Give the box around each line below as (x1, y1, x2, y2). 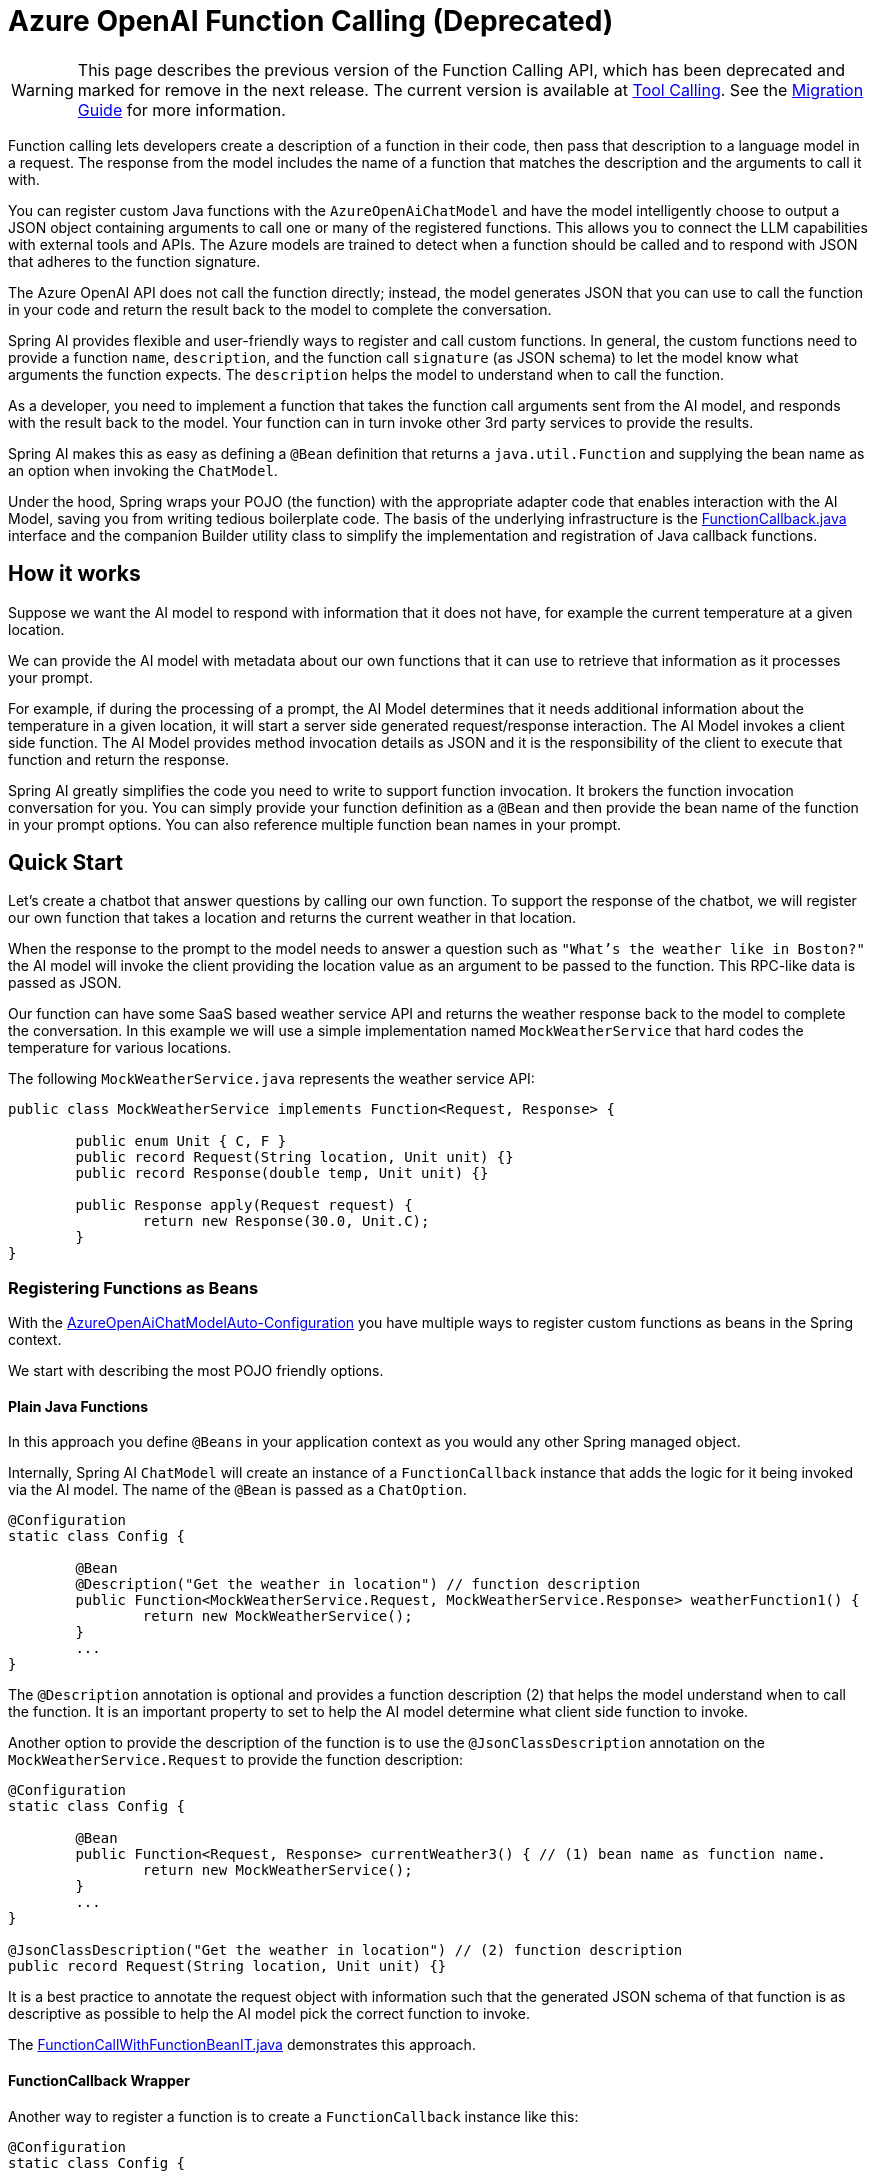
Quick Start (8, 850, 123, 876)
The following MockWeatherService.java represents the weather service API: (8, 1070, 535, 1088)
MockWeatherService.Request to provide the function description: (8, 1751, 463, 1769)
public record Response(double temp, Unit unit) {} (75, 1165, 489, 1182)
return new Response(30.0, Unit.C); (142, 1213, 430, 1230)
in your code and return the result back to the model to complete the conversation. (8, 300, 552, 318)
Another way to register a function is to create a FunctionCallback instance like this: (8, 2107, 579, 2125)
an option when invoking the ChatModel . (8, 461, 278, 479)
